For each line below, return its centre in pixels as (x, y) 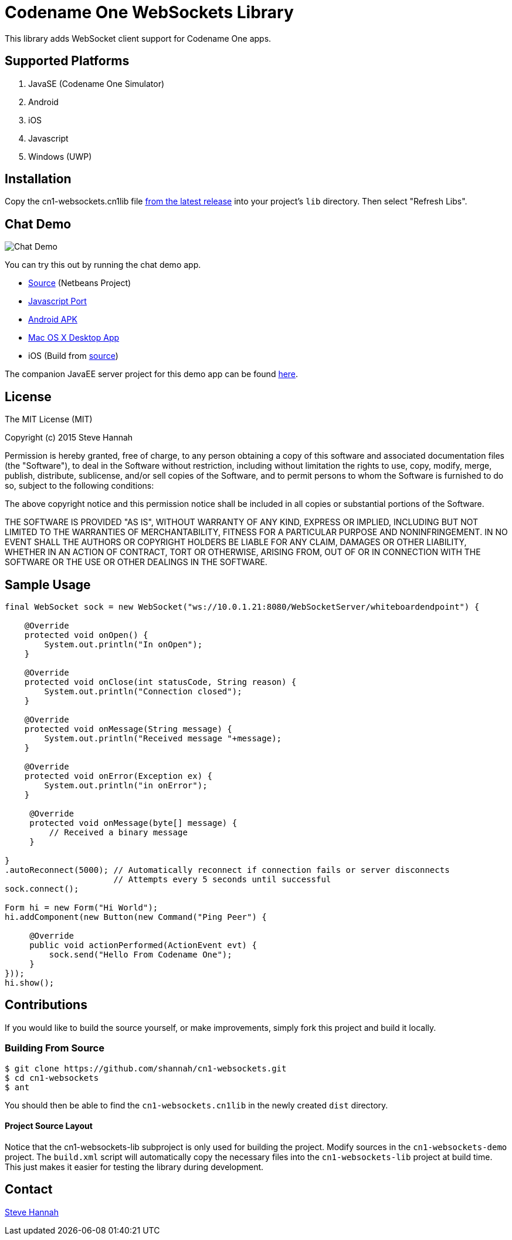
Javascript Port (57, 301)
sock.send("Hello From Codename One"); (140, 954)
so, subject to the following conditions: (79, 486)
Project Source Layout (49, 1126)
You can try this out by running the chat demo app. (103, 265)
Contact (29, 1189)
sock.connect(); (42, 888)
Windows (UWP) (60, 156)
